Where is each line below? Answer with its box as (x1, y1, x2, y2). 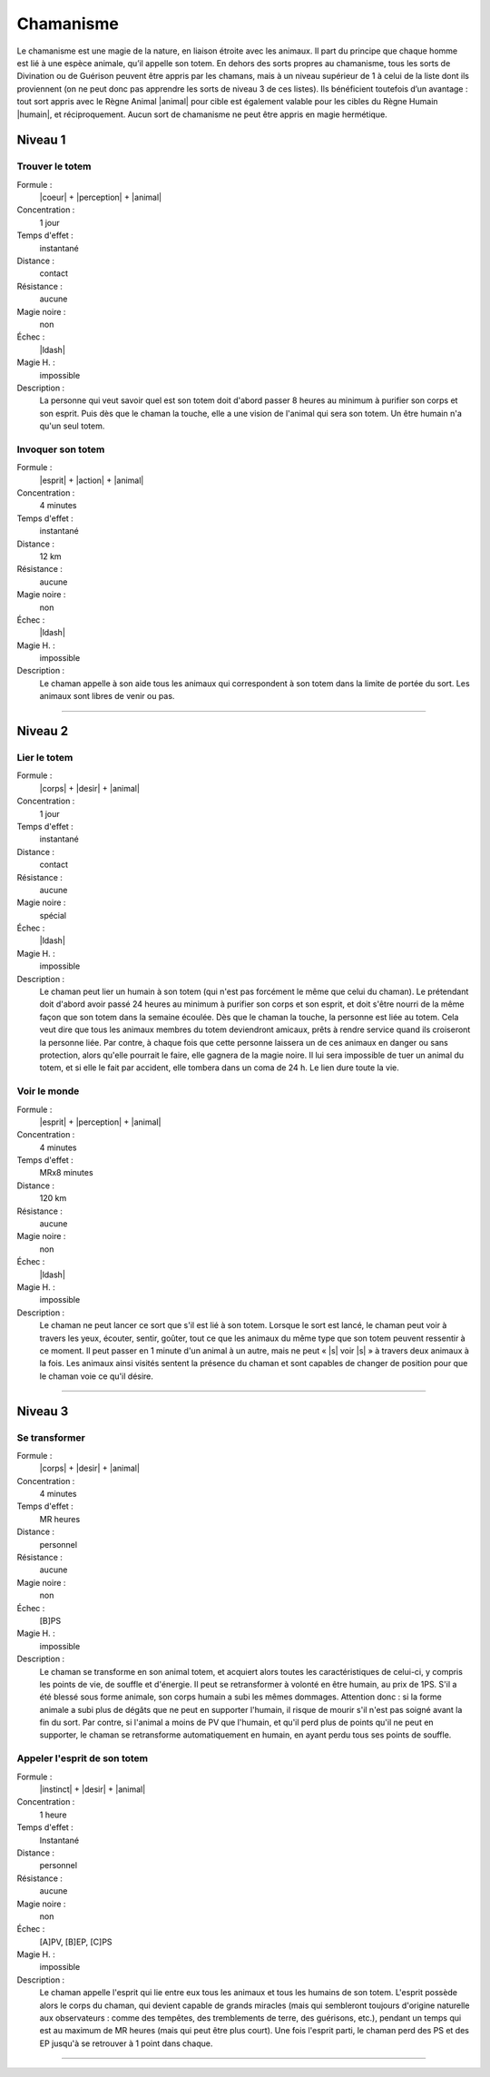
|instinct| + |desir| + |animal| (39, 1784, 146, 1795)
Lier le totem (16, 752, 73, 764)
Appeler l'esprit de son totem (16, 1752, 149, 1765)
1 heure (39, 1809, 67, 1820)
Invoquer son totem (16, 443, 105, 456)
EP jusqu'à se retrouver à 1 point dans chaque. (39, 2038, 213, 2049)
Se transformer (16, 1431, 85, 1443)
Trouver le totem (16, 160, 92, 172)
